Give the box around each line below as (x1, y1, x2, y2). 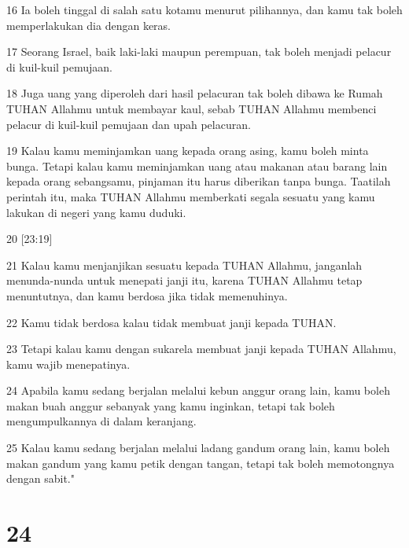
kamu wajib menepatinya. (6, 355, 131, 372)
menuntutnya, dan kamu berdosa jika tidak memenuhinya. (6, 287, 288, 303)
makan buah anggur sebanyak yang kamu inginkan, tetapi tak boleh (6, 397, 335, 414)
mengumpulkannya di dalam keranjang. (6, 413, 197, 429)
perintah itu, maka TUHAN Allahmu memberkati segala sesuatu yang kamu (6, 188, 375, 204)
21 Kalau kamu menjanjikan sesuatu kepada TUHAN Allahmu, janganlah (6, 256, 363, 273)
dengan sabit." (6, 470, 75, 487)
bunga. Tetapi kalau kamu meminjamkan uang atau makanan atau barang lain (6, 157, 388, 174)
